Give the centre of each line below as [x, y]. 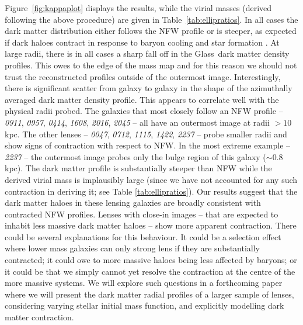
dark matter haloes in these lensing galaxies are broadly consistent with [133, 203]
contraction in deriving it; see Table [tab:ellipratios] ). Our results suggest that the [151, 191]
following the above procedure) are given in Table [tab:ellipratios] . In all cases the [151, 19]
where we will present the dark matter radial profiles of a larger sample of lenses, [149, 294]
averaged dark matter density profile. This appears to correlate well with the [142, 99]
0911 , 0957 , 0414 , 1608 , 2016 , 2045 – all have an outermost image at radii [137, 122]
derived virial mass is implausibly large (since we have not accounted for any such [151, 179]
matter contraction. [39, 317]
